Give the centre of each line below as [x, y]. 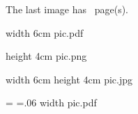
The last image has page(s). [67, 9]
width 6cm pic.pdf [45, 32]
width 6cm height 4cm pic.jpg [69, 79]
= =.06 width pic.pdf [51, 103]
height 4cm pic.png [46, 56]
